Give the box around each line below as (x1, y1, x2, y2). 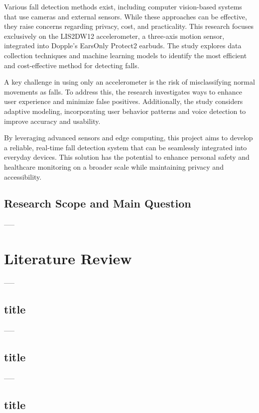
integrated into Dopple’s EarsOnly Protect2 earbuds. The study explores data (4, 40, 242, 51)
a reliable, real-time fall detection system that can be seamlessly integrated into (4, 142, 247, 152)
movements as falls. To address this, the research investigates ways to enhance (4, 86, 242, 97)
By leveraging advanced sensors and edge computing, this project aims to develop (4, 132, 253, 143)
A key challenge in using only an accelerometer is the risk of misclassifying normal (4, 77, 255, 87)
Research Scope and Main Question (4, 196, 191, 211)
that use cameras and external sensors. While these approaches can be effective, (4, 11, 247, 21)
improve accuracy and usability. (4, 115, 101, 126)
